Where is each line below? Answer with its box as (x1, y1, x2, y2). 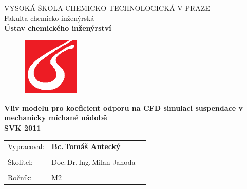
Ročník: (8, 172, 32, 182)
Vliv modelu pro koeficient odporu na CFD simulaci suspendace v (4, 102, 243, 113)
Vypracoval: (8, 141, 45, 152)
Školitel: (8, 156, 33, 167)
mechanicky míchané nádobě (4, 112, 107, 123)
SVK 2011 (4, 122, 41, 133)
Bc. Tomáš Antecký (51, 141, 121, 152)
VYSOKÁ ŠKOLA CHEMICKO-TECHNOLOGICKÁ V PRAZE (4, 3, 210, 13)
